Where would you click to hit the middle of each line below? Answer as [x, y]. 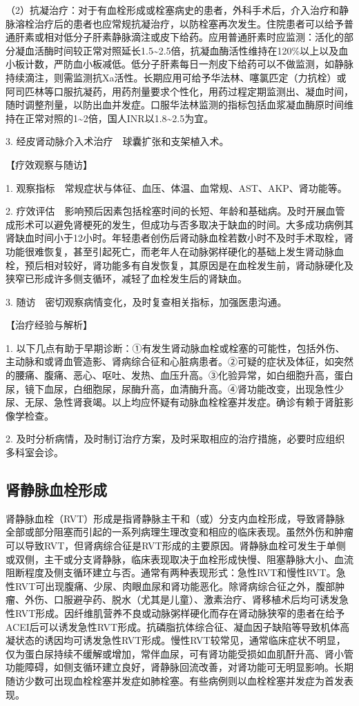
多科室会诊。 [35, 452]
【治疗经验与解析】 [49, 325]
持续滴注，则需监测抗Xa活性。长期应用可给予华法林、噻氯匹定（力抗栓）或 [176, 77]
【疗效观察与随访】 [49, 164]
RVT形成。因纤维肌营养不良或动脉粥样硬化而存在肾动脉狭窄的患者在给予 [180, 612]
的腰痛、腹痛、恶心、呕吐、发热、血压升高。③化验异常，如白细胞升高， [170, 375]
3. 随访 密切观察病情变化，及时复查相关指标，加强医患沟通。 [146, 301]
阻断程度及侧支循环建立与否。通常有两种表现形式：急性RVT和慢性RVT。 [171, 572]
